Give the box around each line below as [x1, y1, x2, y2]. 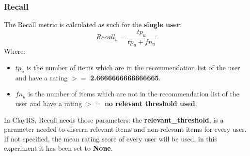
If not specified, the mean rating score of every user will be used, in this [4, 133, 217, 143]
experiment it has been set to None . [4, 143, 113, 153]
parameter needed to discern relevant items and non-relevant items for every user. [4, 124, 247, 134]
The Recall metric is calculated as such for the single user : [4, 19, 182, 30]
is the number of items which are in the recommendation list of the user [26, 62, 240, 73]
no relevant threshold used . [104, 98, 197, 109]
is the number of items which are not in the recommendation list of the [28, 89, 240, 99]
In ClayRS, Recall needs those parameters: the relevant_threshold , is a [4, 114, 224, 125]
